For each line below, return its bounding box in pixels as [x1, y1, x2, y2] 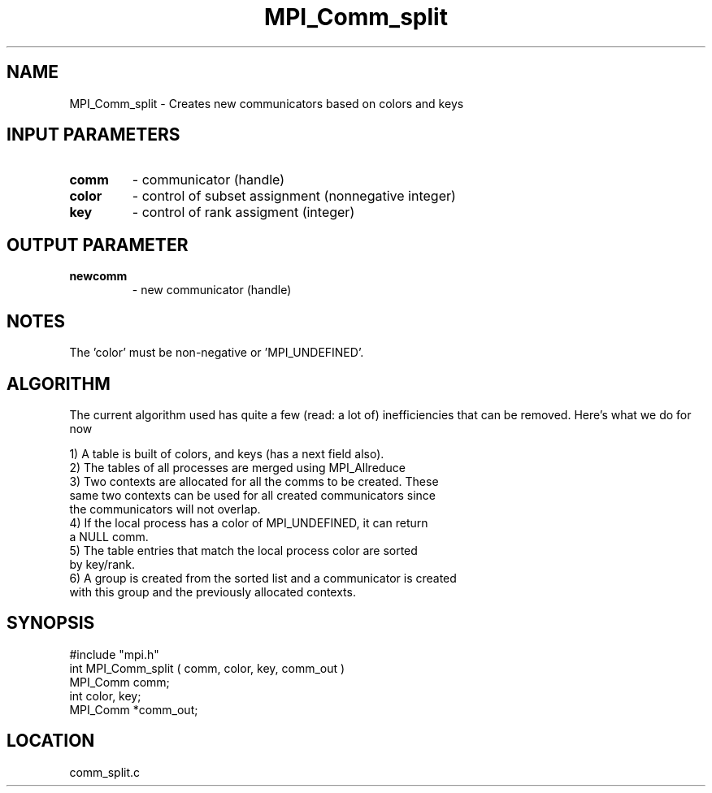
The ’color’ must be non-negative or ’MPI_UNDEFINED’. [69, 345, 364, 360]
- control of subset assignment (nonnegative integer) [132, 188, 456, 205]
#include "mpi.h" [69, 647, 159, 661]
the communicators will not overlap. [69, 501, 261, 516]
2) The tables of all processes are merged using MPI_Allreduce [69, 460, 406, 474]
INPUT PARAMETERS [7, 124, 180, 145]
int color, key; [69, 688, 141, 703]
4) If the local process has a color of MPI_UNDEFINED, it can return [69, 515, 428, 530]
